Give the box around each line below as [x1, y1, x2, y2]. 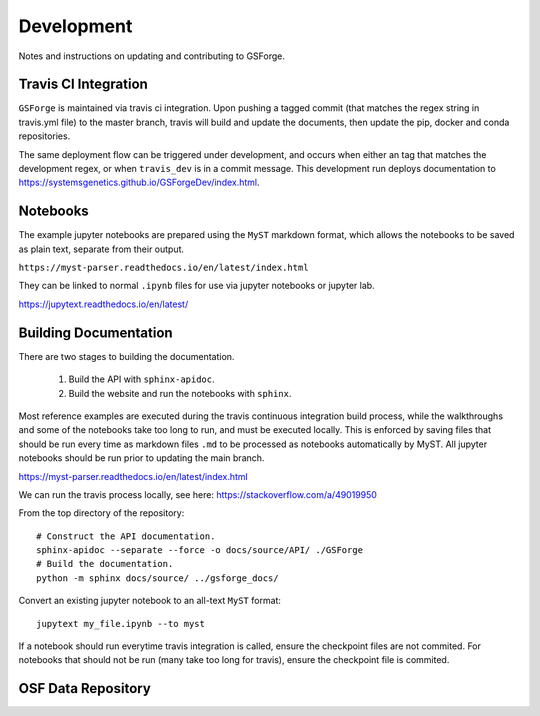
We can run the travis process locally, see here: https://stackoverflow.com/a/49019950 [18, 488, 377, 500]
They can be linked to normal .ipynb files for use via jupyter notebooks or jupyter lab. [18, 280, 375, 292]
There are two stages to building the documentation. [18, 350, 235, 362]
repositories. [18, 130, 71, 142]
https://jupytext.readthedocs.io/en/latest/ [18, 298, 189, 310]
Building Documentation [18, 324, 174, 341]
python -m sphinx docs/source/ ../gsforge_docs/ [36, 572, 279, 584]
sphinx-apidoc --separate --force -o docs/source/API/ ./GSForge [36, 545, 364, 556]
